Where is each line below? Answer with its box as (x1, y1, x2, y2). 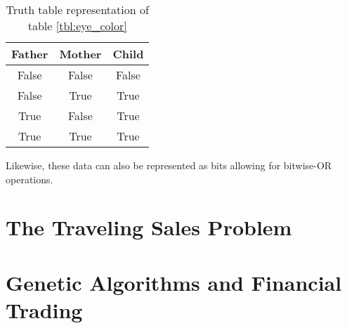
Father (11, 46, 48, 62)
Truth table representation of (6, 1, 149, 18)
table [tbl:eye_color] (27, 18, 127, 34)
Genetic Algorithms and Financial (6, 268, 342, 296)
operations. (6, 171, 53, 186)
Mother (59, 46, 102, 62)
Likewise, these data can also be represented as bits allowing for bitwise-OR (6, 158, 332, 172)
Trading (6, 295, 83, 324)
